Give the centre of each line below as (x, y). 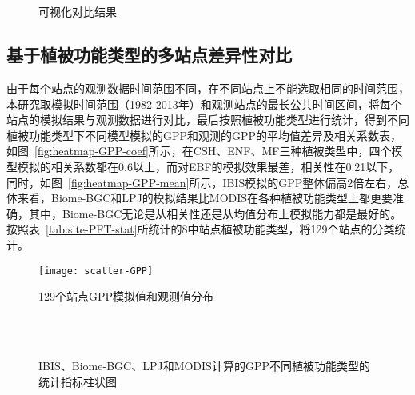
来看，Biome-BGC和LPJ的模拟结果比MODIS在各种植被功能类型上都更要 (205, 198)
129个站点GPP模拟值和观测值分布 (126, 296)
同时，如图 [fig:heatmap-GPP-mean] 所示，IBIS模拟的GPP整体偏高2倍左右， (202, 182)
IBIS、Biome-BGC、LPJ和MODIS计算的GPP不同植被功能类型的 (204, 365)
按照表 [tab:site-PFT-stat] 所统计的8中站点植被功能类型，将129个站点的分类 (201, 229)
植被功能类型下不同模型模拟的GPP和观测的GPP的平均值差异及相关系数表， (204, 135)
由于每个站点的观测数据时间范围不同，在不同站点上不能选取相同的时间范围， (208, 88)
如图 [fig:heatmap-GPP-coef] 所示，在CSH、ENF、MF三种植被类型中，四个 (199, 151)
